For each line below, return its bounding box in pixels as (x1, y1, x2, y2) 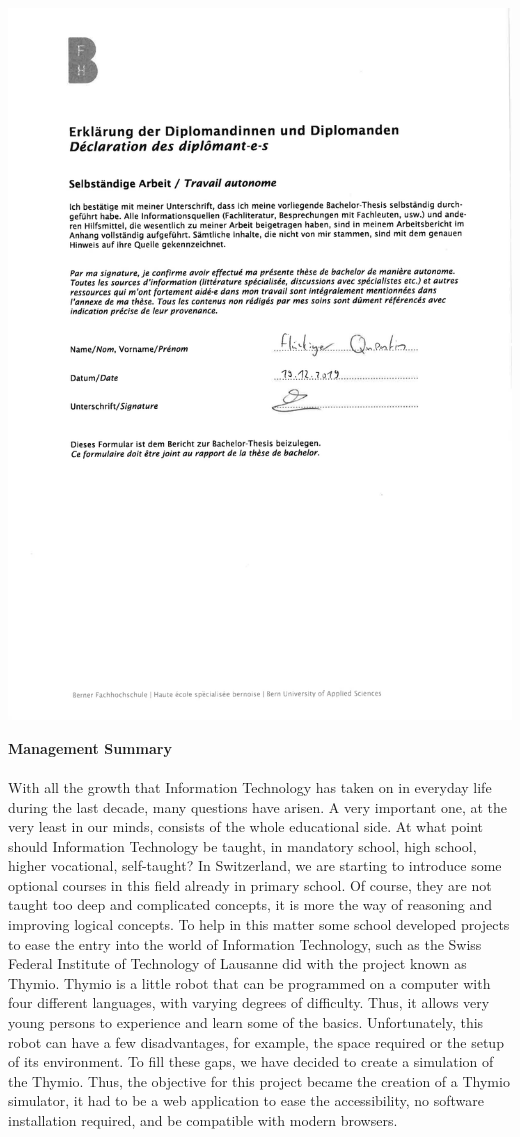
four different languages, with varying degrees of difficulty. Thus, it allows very (8, 992, 490, 1013)
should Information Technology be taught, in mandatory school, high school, (8, 835, 477, 856)
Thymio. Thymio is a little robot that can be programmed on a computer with (8, 972, 491, 993)
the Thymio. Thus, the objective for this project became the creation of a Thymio (8, 1070, 510, 1091)
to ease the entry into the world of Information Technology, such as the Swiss (8, 933, 482, 954)
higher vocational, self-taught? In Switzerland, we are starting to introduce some (8, 855, 502, 876)
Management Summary (8, 737, 172, 758)
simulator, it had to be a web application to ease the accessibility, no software (8, 1090, 485, 1111)
